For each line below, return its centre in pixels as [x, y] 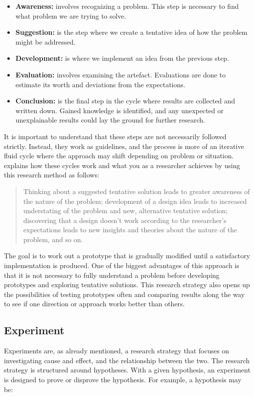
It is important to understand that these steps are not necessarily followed [115, 136]
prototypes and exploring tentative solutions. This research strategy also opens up [127, 285]
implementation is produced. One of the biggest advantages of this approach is [122, 265]
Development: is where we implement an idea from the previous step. [122, 58]
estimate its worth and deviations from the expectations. [100, 84]
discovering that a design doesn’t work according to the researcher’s [125, 220]
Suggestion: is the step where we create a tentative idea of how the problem [131, 32]
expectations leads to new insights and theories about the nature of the [130, 230]
